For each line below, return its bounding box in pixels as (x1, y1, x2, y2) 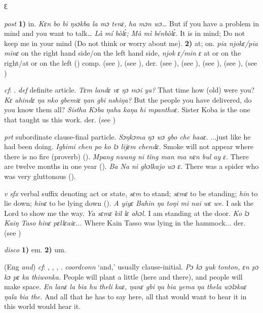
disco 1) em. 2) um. (4, 244, 66, 255)
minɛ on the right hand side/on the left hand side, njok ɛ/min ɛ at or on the (4, 48, 241, 58)
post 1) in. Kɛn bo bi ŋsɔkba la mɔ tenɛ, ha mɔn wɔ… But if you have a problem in (4, 18, 259, 28)
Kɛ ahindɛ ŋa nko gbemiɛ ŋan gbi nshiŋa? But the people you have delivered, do (4, 94, 252, 105)
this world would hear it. (4, 301, 81, 311)
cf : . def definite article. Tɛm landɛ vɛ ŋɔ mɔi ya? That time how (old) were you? (4, 84, 255, 95)
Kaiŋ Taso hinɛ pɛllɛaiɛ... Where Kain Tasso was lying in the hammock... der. (4, 217, 246, 228)
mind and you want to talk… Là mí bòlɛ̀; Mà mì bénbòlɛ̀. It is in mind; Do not (4, 28, 245, 38)
